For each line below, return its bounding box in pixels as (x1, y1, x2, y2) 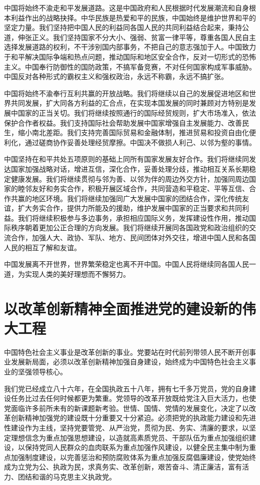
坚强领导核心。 (17, 366, 67, 376)
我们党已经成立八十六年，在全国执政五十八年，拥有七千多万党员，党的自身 (4, 383, 249, 393)
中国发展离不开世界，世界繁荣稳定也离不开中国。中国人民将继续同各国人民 (4, 259, 249, 269)
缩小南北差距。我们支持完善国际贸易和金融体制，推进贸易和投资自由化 (17, 127, 249, 138)
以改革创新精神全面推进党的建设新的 (4, 298, 242, 318)
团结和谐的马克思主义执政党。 (17, 471, 116, 481)
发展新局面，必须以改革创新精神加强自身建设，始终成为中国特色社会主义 (10, 356, 249, 367)
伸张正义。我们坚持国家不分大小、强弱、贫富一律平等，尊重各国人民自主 (17, 32, 256, 42)
